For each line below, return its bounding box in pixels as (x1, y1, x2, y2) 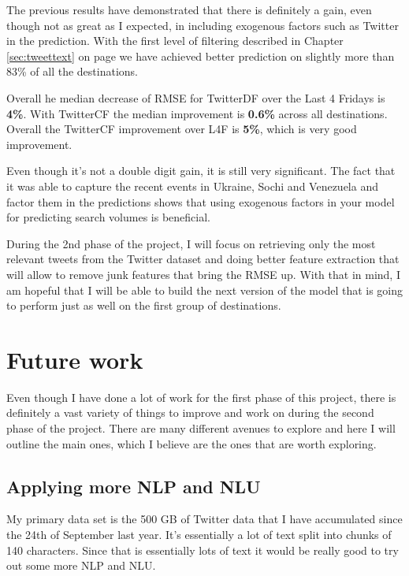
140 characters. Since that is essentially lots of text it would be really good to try (6, 541, 399, 558)
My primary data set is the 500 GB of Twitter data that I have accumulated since (6, 511, 403, 527)
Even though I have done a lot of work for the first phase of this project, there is (6, 388, 396, 405)
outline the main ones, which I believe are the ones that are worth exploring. (6, 435, 377, 452)
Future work (6, 343, 143, 375)
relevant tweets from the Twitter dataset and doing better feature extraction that (6, 251, 400, 267)
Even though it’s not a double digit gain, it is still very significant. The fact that (6, 162, 396, 179)
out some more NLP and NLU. (6, 557, 156, 574)
